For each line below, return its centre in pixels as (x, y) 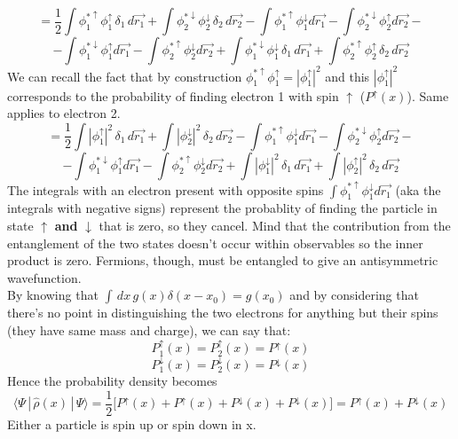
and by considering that (354, 295)
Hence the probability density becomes (112, 380)
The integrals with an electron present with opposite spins (166, 189)
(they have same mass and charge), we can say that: (149, 329)
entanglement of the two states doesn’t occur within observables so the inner (215, 243)
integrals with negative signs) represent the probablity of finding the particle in (222, 208)
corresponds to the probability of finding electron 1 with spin (173, 95)
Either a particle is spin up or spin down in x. (132, 423)
